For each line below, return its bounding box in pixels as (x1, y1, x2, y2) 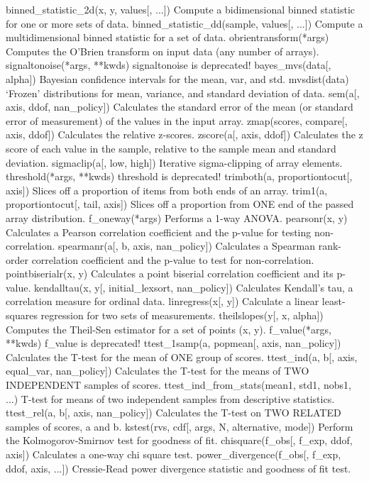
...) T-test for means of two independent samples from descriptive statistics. (6, 391, 335, 406)
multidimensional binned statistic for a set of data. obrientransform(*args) (6, 30, 329, 45)
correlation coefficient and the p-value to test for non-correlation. (31, 252, 314, 267)
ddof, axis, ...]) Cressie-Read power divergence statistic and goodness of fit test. (6, 460, 351, 475)
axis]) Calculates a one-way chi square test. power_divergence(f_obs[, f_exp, (6, 447, 341, 461)
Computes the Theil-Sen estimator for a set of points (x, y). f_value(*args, (6, 321, 331, 336)
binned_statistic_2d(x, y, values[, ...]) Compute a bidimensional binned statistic (6, 2, 356, 16)
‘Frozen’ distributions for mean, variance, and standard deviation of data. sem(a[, (6, 85, 360, 100)
